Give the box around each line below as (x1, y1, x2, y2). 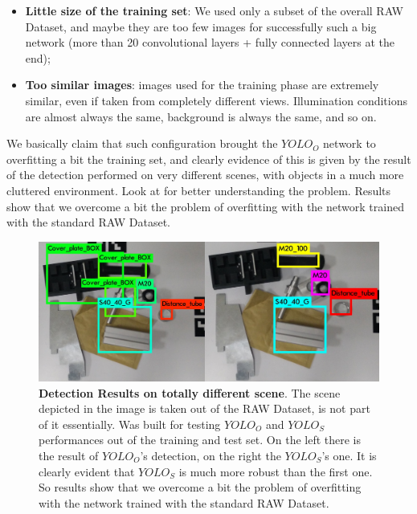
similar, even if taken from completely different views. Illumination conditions (25, 92, 407, 108)
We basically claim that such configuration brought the (6, 135, 278, 152)
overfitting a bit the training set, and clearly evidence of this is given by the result (6, 150, 411, 167)
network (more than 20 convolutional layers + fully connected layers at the (25, 34, 395, 51)
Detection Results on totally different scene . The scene (39, 384, 341, 401)
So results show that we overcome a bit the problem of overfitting (39, 479, 362, 496)
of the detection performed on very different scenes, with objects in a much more (6, 166, 404, 183)
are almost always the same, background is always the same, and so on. (25, 108, 377, 124)
